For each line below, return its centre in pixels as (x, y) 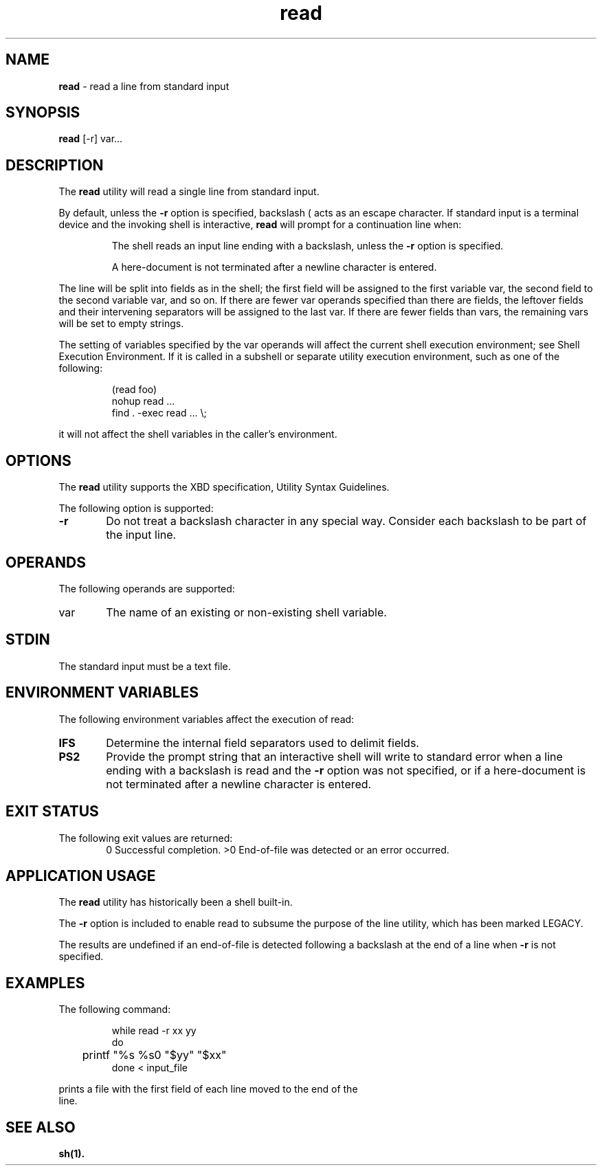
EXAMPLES (45, 983)
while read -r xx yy (154, 1031)
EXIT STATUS (52, 812)
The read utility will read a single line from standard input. (189, 192)
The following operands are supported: (147, 588)
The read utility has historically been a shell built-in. (176, 902)
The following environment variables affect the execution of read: (207, 719)
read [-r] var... (91, 139)
